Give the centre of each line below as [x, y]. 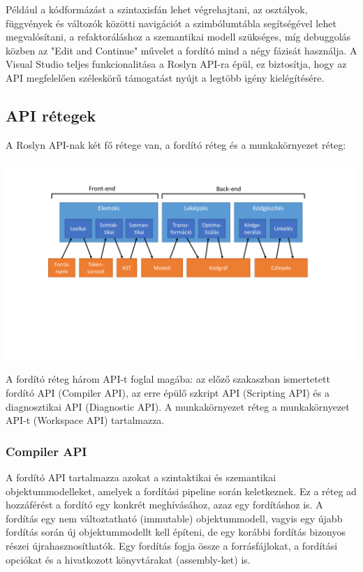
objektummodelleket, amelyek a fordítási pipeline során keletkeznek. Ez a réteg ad [181, 491]
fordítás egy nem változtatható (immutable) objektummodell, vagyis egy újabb [174, 518]
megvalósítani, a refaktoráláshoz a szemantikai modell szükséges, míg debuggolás [178, 37]
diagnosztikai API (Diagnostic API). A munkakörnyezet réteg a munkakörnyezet [178, 406]
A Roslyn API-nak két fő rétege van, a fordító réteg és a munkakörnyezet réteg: [176, 144]
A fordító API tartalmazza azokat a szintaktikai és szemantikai [141, 477]
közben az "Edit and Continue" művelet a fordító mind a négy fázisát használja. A [181, 50]
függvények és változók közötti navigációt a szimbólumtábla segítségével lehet [171, 23]
